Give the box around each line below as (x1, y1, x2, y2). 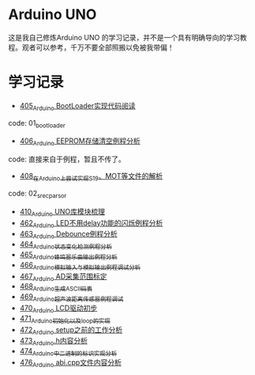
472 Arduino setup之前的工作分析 (19, 324, 123, 336)
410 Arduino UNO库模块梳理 (19, 206, 105, 218)
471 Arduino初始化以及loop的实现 (19, 313, 111, 325)
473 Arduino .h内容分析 (19, 336, 88, 347)
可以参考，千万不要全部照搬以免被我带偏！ (35, 42, 174, 52)
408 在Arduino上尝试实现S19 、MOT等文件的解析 (19, 172, 163, 183)
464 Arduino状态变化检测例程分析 (19, 240, 113, 251)
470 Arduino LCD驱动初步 (19, 303, 98, 314)
